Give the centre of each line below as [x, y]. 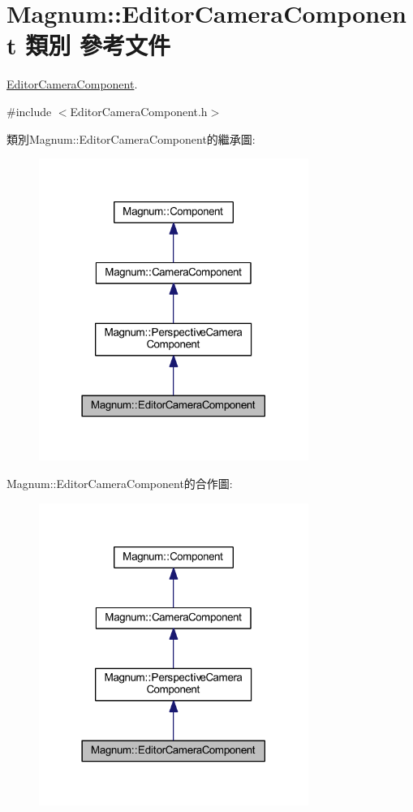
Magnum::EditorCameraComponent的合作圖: [120, 483]
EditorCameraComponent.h [139, 111]
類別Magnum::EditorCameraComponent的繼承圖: [131, 138]
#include [29, 111]
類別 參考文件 [98, 45]
